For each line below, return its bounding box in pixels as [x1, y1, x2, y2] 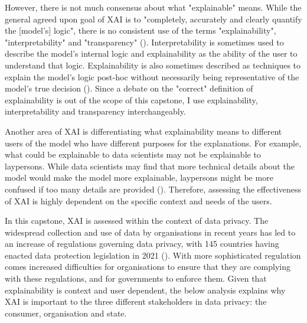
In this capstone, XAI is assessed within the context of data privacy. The [5, 214, 269, 227]
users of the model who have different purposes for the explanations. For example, [5, 136, 302, 149]
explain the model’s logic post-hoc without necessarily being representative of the [5, 70, 299, 83]
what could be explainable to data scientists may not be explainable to [5, 148, 261, 161]
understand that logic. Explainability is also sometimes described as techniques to [5, 58, 301, 71]
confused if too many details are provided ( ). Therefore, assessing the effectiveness [5, 182, 302, 195]
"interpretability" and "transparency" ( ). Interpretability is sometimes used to [5, 35, 284, 48]
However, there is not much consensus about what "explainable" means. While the [5, 1, 302, 13]
